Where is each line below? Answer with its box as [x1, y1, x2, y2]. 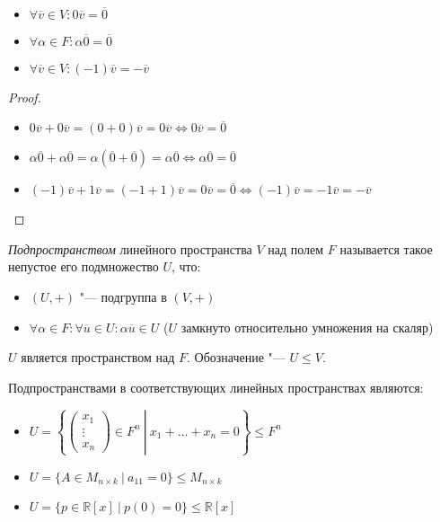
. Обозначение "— [187, 348, 286, 367]
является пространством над [21, 348, 175, 367]
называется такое [339, 239, 433, 258]
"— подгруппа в [79, 287, 167, 305]
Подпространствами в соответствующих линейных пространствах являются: [8, 377, 424, 396]
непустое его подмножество [8, 257, 159, 276]
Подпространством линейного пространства [8, 239, 252, 258]
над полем [268, 239, 324, 258]
